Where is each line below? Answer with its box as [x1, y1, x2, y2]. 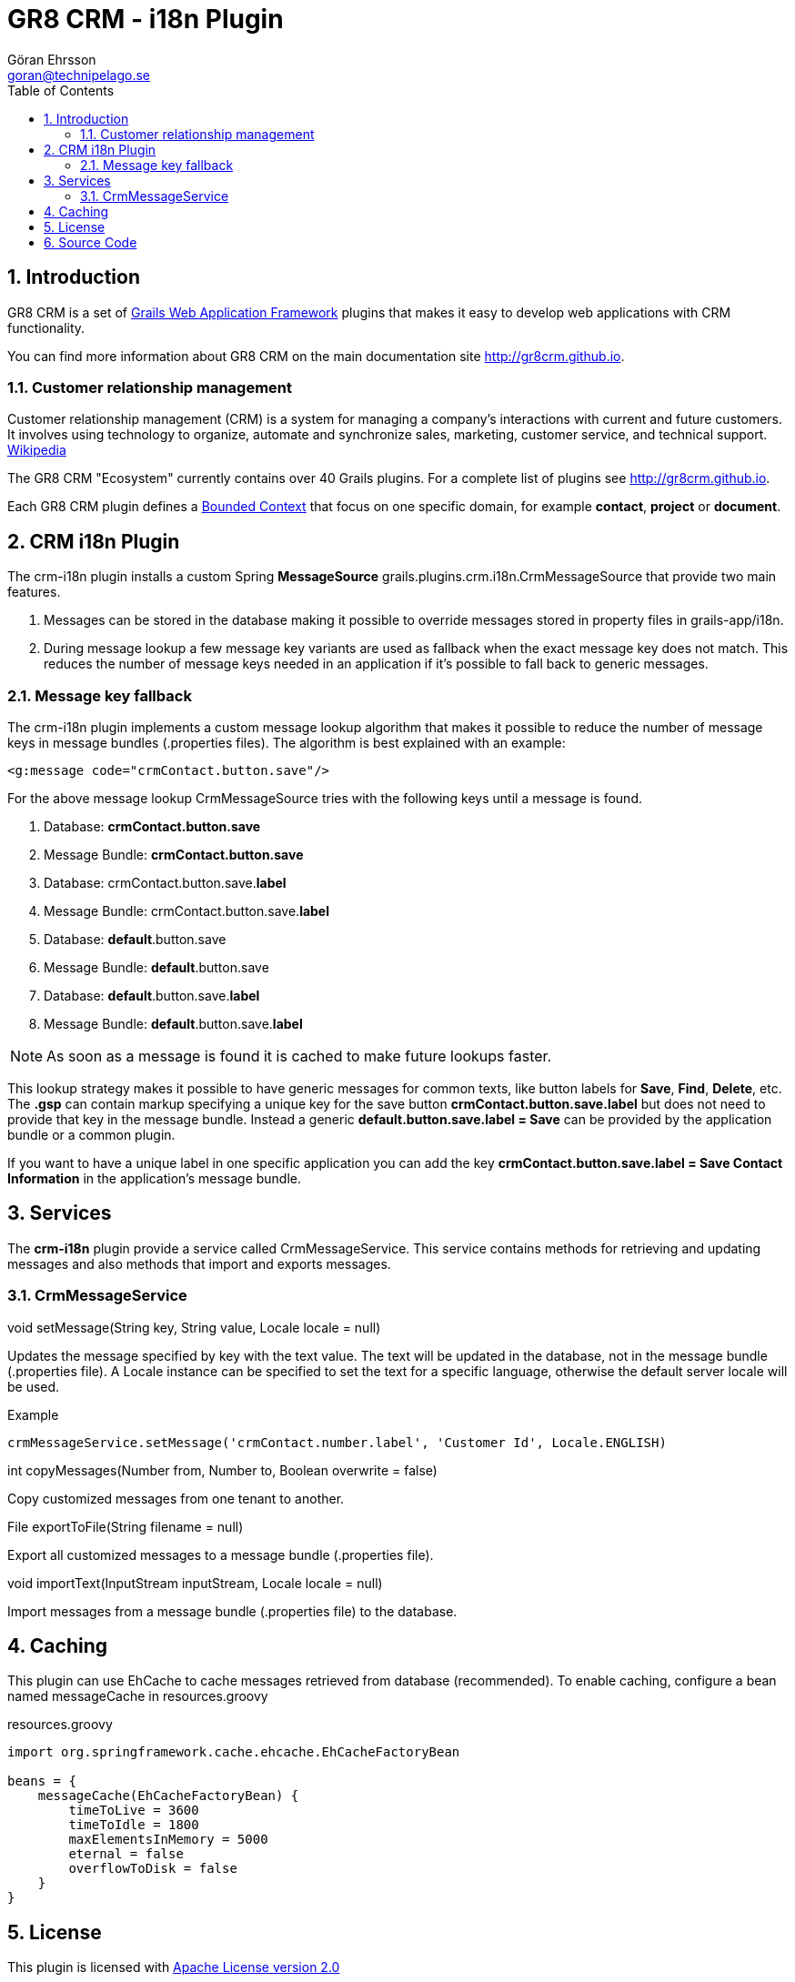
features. [7, 584, 61, 600]
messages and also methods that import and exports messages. [7, 1255, 391, 1272]
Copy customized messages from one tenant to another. [7, 1490, 345, 1506]
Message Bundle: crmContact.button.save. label [44, 902, 330, 919]
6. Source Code [44, 234, 137, 250]
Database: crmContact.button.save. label [44, 874, 287, 890]
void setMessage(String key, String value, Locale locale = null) [7, 1319, 381, 1335]
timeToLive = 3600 [68, 1803, 199, 1818]
